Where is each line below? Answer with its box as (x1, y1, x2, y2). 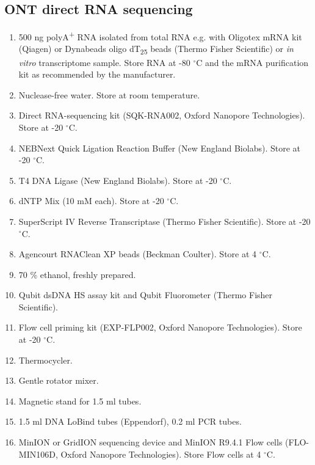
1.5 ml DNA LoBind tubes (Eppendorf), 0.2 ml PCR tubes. (18, 415, 242, 428)
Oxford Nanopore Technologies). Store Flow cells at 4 (60, 447, 261, 460)
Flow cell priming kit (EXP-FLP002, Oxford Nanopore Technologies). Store (18, 321, 302, 334)
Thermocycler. (18, 353, 73, 366)
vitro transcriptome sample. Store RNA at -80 (18, 56, 190, 68)
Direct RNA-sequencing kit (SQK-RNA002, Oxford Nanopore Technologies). (18, 109, 305, 122)
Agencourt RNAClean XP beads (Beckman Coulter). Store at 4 (18, 247, 257, 260)
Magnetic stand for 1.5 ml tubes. (18, 394, 142, 407)
